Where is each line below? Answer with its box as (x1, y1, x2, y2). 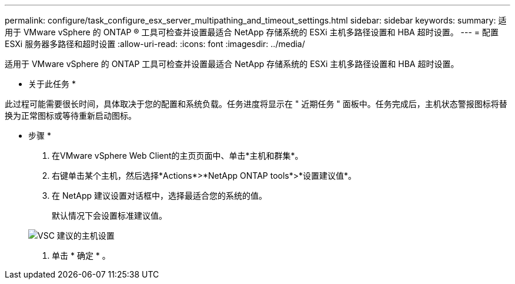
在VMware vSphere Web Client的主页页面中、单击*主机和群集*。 (52, 151, 303, 161)
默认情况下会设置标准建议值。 (52, 211, 167, 220)
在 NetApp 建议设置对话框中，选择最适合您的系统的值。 (52, 191, 267, 201)
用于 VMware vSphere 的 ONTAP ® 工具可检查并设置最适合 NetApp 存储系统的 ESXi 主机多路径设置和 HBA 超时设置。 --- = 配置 (5, 27, 499, 37)
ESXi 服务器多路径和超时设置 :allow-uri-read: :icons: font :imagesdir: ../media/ (5, 39, 305, 49)
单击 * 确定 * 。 (52, 250, 111, 260)
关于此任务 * (28, 79, 76, 89)
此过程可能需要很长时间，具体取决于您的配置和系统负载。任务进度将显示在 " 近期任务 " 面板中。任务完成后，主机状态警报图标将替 (5, 99, 507, 109)
